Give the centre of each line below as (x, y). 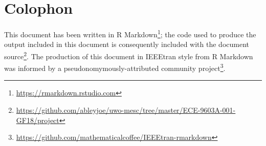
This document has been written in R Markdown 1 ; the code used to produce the (130, 33)
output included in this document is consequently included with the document (127, 44)
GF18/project (38, 120)
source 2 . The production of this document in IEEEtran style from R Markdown (129, 55)
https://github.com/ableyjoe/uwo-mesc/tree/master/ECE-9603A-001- (126, 110)
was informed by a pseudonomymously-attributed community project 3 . (115, 67)
